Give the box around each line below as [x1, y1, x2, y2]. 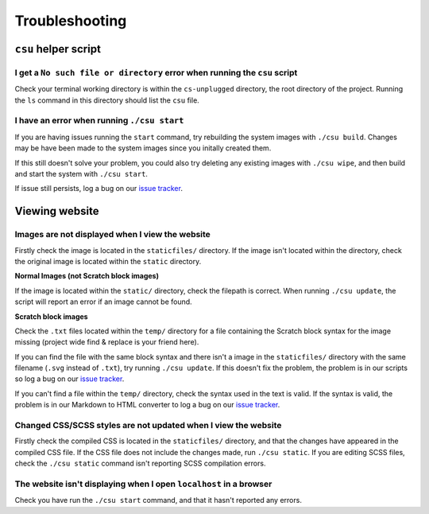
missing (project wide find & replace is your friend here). [14, 337, 199, 347]
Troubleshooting [14, 12, 127, 29]
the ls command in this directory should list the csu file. [14, 95, 200, 105]
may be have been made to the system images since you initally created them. [14, 143, 272, 153]
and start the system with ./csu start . [14, 169, 149, 179]
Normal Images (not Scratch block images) [14, 271, 159, 281]
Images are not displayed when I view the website [14, 229, 211, 240]
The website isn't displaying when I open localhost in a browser [14, 478, 272, 489]
